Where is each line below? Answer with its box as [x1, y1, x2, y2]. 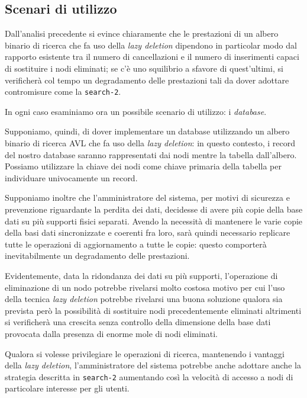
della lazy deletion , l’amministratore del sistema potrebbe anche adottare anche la [5, 359, 301, 371]
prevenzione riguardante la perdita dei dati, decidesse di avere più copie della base [5, 203, 303, 215]
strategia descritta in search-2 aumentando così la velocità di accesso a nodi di [5, 370, 293, 383]
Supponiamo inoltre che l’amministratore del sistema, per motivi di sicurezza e [5, 191, 290, 204]
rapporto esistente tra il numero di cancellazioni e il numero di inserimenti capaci [5, 50, 299, 63]
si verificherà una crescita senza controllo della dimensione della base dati [5, 316, 271, 328]
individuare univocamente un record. [5, 171, 138, 184]
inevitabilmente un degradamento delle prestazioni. [5, 249, 190, 262]
